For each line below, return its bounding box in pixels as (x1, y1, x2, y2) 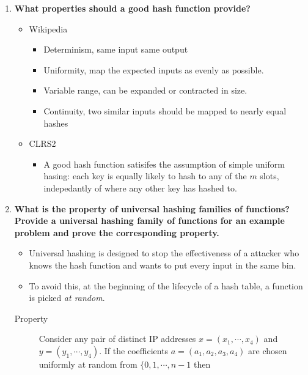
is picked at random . (29, 291, 105, 304)
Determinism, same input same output (43, 43, 188, 56)
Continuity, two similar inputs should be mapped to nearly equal (43, 104, 287, 117)
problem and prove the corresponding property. (14, 226, 219, 239)
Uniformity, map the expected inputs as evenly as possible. (43, 63, 264, 76)
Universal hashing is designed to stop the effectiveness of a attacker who (29, 247, 299, 259)
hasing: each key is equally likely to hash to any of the (43, 169, 247, 182)
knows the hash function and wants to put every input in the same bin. (29, 258, 296, 271)
